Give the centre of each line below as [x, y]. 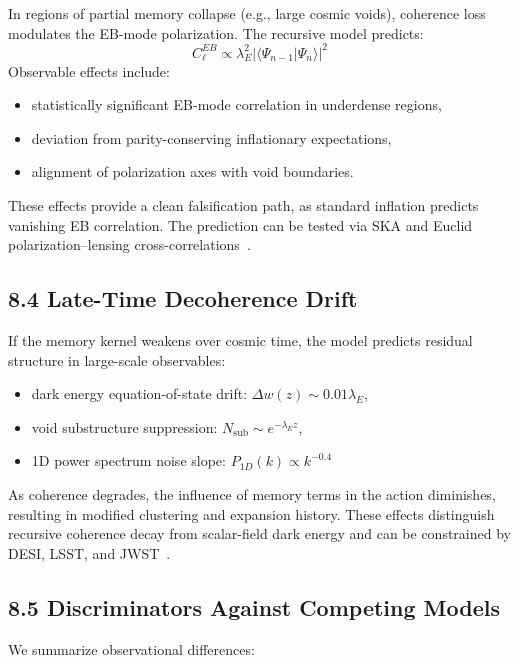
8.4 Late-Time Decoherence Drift [183, 298]
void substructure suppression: [124, 426]
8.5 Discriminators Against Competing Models [254, 606]
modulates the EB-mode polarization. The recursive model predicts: [216, 32]
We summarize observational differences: [131, 648]
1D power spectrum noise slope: [128, 460]
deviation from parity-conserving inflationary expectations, [211, 137]
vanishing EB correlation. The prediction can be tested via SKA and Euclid [240, 224]
